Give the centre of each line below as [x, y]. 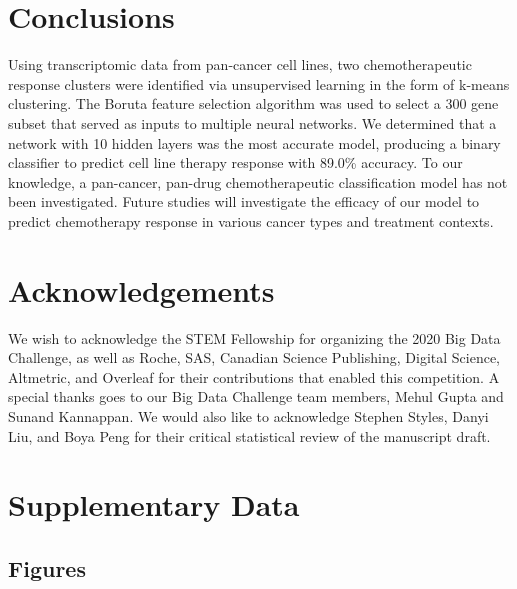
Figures [47, 567]
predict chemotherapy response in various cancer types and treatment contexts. [251, 220]
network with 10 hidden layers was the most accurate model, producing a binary [254, 142]
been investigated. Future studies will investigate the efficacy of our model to [244, 201]
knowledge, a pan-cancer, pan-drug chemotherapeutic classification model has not [258, 181]
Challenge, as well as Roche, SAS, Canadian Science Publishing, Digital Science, [254, 357]
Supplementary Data [154, 504]
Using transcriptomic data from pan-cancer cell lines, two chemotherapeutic [240, 64]
